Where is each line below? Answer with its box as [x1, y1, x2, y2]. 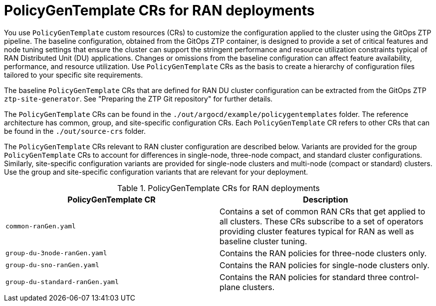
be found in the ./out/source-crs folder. [4, 126, 146, 135]
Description [303, 194, 348, 204]
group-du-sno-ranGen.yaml [5, 261, 99, 269]
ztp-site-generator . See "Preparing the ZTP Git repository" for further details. [4, 94, 273, 103]
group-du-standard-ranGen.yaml [5, 278, 119, 286]
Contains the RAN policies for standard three [219, 272, 387, 282]
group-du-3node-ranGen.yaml [5, 249, 107, 257]
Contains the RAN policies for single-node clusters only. [219, 260, 430, 270]
